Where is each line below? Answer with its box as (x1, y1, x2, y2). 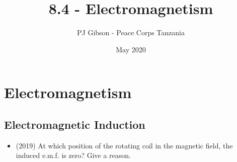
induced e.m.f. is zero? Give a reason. (16, 150, 131, 160)
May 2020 (116, 44, 146, 54)
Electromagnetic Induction (4, 116, 145, 132)
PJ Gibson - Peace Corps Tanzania (77, 27, 185, 38)
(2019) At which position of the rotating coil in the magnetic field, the (16, 140, 233, 150)
